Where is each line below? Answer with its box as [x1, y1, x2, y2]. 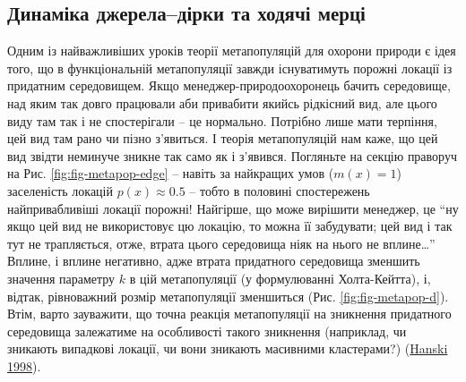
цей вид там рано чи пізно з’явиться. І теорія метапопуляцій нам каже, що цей [7, 129, 438, 148]
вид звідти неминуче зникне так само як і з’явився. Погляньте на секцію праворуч [7, 146, 457, 165]
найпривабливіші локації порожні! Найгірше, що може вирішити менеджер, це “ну [7, 199, 459, 217]
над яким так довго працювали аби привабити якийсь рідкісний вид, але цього [7, 93, 437, 112]
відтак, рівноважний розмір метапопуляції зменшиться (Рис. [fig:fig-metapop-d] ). [7, 286, 449, 305]
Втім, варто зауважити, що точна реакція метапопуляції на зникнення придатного [7, 304, 452, 323]
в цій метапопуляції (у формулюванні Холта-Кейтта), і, [129, 268, 431, 287]
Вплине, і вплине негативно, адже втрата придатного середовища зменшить [7, 251, 420, 270]
